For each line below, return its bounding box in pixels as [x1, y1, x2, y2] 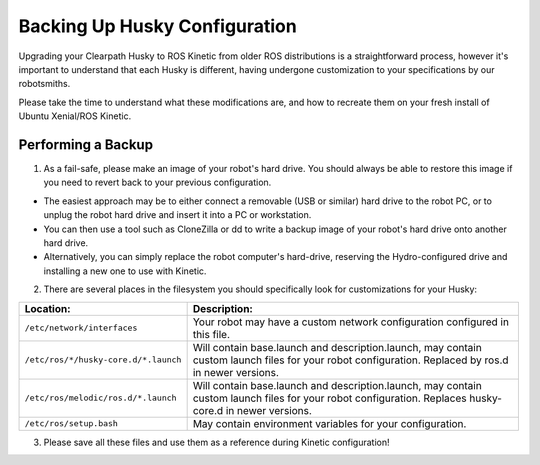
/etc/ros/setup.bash [24, 418, 119, 429]
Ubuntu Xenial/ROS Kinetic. [18, 110, 132, 122]
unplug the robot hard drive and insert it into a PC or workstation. [43, 209, 312, 221]
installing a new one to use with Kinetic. [43, 265, 207, 277]
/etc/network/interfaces [24, 323, 138, 334]
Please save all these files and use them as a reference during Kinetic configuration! [43, 436, 390, 448]
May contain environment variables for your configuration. [192, 416, 467, 430]
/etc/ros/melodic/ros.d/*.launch [24, 393, 177, 404]
